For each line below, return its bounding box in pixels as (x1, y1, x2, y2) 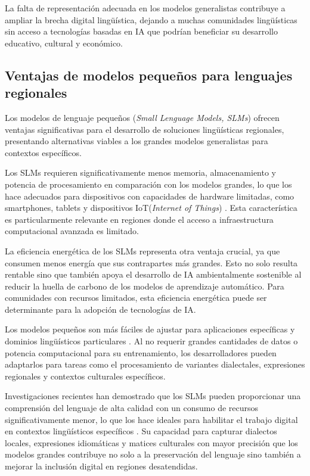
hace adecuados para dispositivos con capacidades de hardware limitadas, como (5, 189, 294, 202)
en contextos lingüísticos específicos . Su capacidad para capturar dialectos (5, 425, 277, 437)
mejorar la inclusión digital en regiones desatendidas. (5, 460, 198, 472)
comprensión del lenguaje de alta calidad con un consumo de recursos (5, 402, 259, 414)
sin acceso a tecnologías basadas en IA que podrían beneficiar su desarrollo (5, 25, 278, 38)
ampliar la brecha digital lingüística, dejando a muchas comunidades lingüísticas (5, 13, 297, 26)
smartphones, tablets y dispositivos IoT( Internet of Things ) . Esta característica (5, 201, 297, 214)
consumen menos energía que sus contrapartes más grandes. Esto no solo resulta (5, 256, 298, 269)
